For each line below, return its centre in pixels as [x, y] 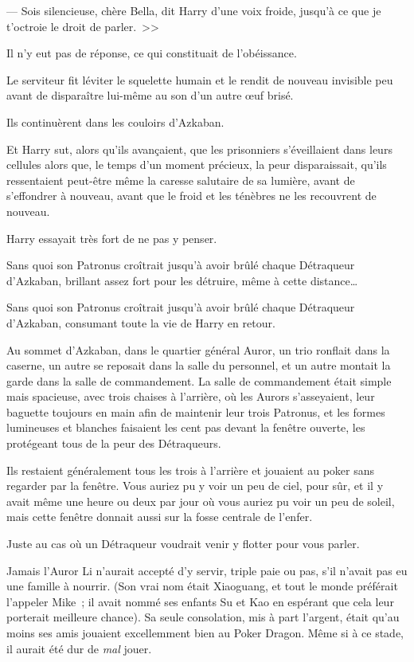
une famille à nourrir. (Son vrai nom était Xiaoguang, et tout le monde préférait [202, 586]
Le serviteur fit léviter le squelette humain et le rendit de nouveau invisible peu [200, 79]
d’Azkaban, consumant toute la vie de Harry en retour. [141, 322]
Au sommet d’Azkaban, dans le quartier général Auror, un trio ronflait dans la [198, 349]
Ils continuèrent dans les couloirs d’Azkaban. [115, 121]
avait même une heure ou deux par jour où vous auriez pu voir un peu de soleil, [201, 501]
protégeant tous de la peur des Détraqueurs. [114, 443]
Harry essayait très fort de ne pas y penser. [112, 238]
